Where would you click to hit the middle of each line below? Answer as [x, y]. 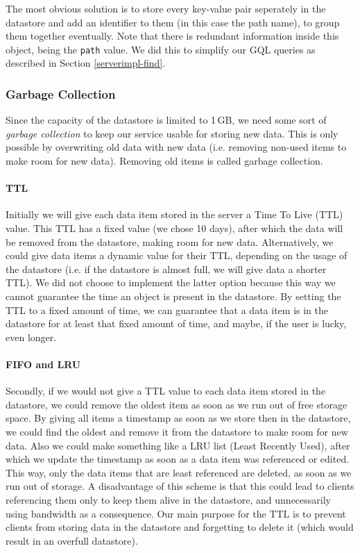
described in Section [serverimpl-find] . [86, 63]
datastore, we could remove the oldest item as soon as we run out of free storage [177, 404]
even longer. [31, 337]
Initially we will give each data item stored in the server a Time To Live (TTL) [174, 214]
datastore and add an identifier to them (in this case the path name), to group [173, 22]
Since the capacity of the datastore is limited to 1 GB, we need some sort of [166, 120]
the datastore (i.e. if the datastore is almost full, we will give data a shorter [166, 269]
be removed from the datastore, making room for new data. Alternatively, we [170, 241]
